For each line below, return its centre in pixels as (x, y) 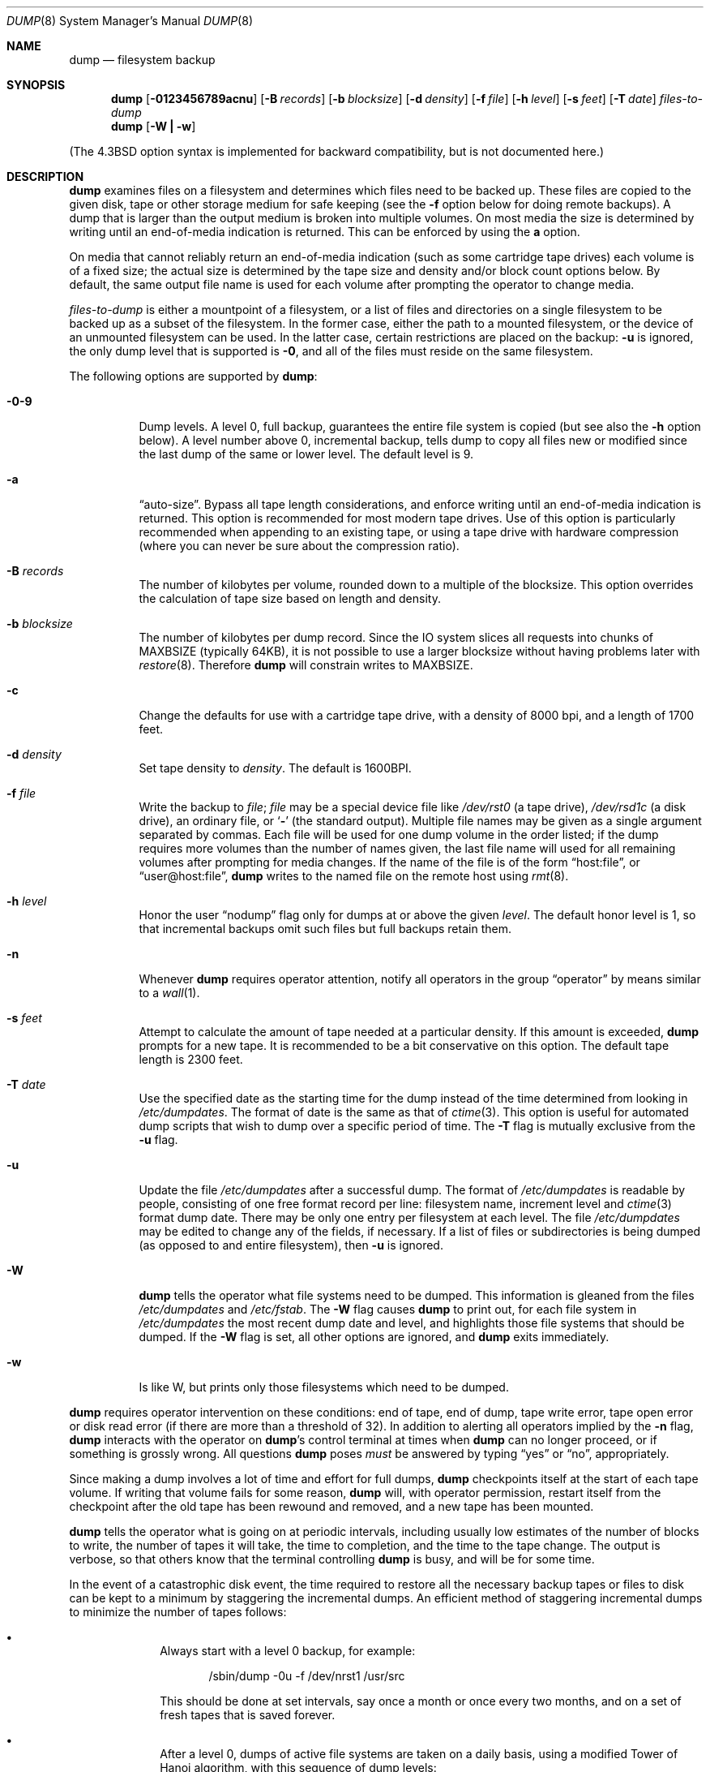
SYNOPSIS (36, 85)
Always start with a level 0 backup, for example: (288, 1651)
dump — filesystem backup (142, 60)
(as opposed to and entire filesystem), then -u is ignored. (291, 1245)
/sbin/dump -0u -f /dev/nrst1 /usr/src (307, 1676)
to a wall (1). (169, 993)
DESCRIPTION (45, 176)
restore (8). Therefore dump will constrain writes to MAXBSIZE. (306, 665)
